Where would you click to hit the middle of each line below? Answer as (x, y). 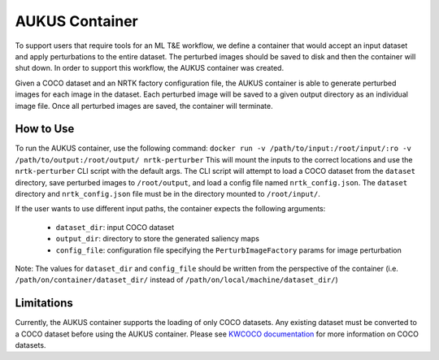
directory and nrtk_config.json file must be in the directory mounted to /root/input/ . (168, 193)
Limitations (44, 304)
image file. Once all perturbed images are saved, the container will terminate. (144, 106)
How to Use (45, 129)
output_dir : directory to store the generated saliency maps (158, 239)
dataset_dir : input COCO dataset (115, 227)
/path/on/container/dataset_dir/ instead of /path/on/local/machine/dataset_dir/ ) (177, 280)
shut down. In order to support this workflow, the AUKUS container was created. (150, 68)
